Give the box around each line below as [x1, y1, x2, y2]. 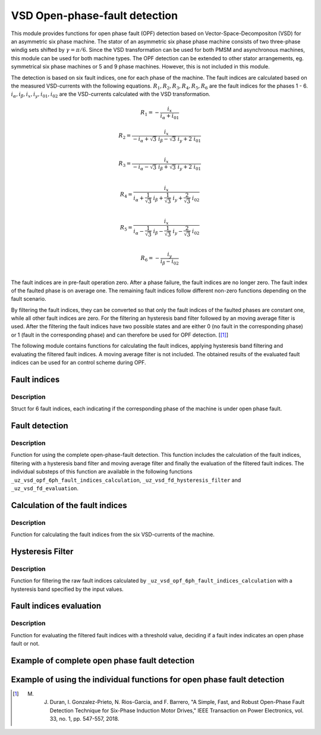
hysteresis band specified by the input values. [11, 585, 124, 593]
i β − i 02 [160, 258, 180, 266]
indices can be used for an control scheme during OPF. [11, 359, 146, 366]
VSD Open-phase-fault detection [11, 9, 178, 22]
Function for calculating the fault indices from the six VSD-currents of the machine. [11, 531, 215, 538]
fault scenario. [11, 295, 47, 303]
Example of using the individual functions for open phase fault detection [11, 675, 285, 684]
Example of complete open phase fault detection [11, 655, 195, 665]
